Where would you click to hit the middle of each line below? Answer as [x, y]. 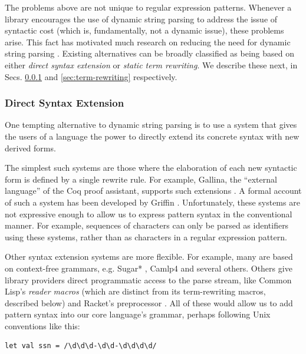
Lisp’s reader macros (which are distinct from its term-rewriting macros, [135, 291]
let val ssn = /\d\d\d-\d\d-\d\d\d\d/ [81, 346]
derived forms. [30, 148]
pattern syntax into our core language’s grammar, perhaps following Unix [138, 314]
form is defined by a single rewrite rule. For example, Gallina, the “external [141, 179]
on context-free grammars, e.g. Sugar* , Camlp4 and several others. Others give [149, 268]
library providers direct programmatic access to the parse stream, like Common [148, 279]
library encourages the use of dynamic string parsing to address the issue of [141, 19]
